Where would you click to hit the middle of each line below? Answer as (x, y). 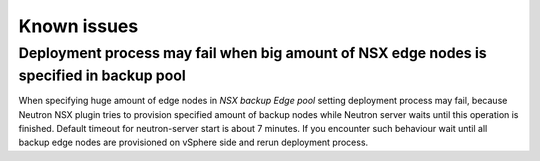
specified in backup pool (102, 75)
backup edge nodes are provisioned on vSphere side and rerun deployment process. (193, 142)
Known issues (78, 26)
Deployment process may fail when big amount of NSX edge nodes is (252, 53)
